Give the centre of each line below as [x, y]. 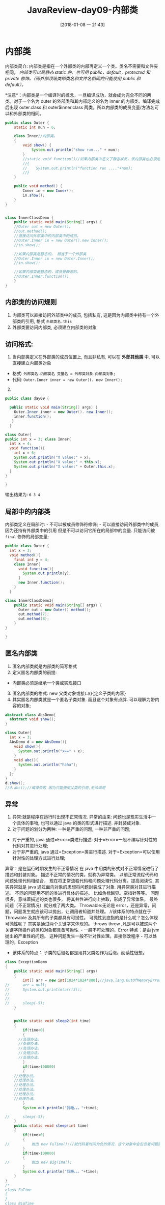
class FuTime [18, 1190]
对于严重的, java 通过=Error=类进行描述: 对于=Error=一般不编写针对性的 [84, 840]
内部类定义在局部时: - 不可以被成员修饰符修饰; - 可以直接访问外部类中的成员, [82, 525]
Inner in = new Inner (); [48, 191]
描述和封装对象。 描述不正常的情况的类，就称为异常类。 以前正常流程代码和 [82, 875]
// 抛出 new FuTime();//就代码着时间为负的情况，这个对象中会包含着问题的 [83, 1144]
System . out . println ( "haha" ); [48, 765]
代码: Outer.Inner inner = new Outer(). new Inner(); [67, 380]
